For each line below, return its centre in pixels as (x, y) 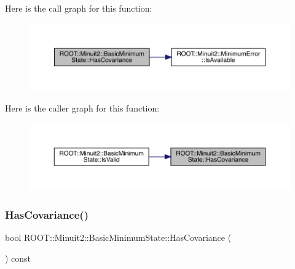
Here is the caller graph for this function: (82, 108)
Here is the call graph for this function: (79, 8)
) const (18, 258)
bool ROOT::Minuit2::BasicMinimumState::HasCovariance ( (118, 237)
